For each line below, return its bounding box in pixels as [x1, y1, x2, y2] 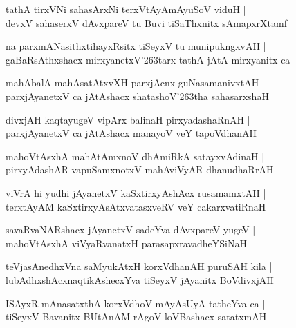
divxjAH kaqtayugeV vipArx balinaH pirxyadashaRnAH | [6, 112, 250, 126]
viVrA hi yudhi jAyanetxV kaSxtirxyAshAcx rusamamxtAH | [6, 185, 266, 200]
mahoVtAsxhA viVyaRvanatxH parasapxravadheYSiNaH [6, 235, 247, 250]
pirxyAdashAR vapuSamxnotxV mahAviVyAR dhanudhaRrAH [6, 162, 274, 177]
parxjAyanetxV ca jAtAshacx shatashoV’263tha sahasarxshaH [6, 88, 269, 103]
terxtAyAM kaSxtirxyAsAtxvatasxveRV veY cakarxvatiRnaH [6, 199, 266, 213]
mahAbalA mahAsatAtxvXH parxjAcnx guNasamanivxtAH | [6, 75, 265, 90]
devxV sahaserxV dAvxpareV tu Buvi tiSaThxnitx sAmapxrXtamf [6, 15, 287, 30]
